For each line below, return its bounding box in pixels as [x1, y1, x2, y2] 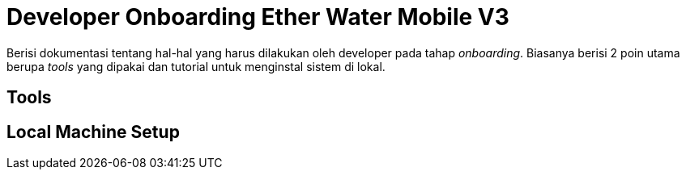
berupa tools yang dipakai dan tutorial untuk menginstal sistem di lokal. [6, 59, 386, 73]
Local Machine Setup [6, 121, 180, 142]
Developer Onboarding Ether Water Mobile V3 [6, 3, 509, 31]
